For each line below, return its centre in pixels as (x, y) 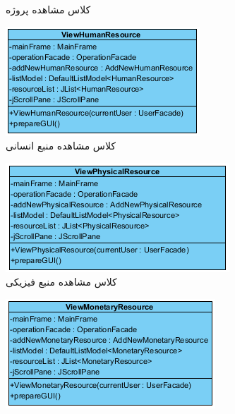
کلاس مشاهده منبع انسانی (61, 146)
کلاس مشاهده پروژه (48, 9)
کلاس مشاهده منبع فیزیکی (61, 282)
